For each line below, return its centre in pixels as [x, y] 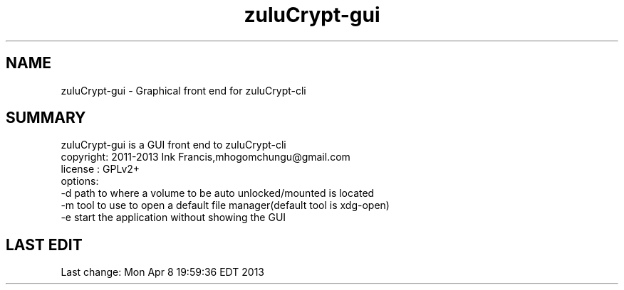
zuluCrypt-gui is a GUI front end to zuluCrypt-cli [173, 145]
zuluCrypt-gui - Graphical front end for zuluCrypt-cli [183, 90]
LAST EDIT [44, 245]
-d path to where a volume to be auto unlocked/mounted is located [218, 193]
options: [80, 181]
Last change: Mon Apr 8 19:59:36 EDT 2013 [162, 272]
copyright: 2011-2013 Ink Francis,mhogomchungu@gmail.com [206, 157]
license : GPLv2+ [100, 169]
